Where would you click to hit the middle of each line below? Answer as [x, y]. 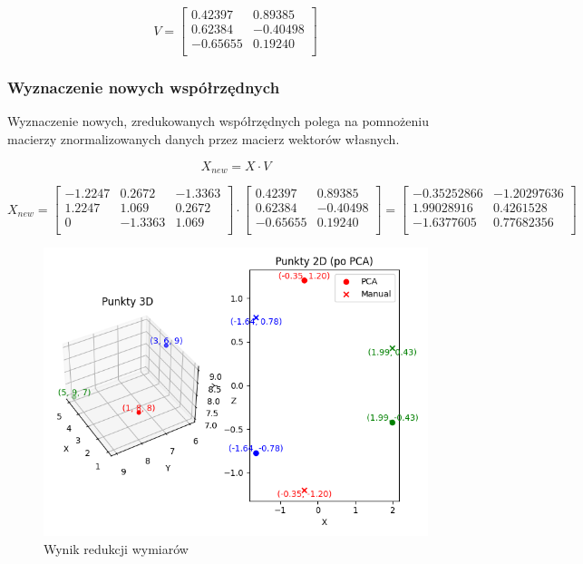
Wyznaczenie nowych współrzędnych [144, 88]
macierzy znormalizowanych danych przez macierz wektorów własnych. [204, 138]
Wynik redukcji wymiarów [116, 548]
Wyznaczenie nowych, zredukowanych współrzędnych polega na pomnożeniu [218, 121]
